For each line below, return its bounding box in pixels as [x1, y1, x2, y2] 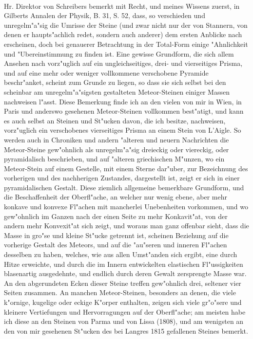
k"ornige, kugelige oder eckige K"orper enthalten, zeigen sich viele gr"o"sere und [4, 297, 242, 307]
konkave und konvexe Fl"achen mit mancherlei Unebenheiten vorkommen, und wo [4, 201, 248, 212]
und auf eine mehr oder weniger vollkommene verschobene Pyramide [4, 67, 209, 78]
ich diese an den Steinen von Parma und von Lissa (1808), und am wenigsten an [4, 316, 244, 326]
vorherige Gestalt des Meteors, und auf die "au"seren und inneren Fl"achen [4, 239, 227, 250]
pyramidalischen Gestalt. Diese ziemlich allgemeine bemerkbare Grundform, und [4, 182, 244, 192]
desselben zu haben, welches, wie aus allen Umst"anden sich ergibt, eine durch [4, 249, 237, 259]
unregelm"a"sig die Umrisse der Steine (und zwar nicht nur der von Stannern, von [4, 20, 248, 30]
